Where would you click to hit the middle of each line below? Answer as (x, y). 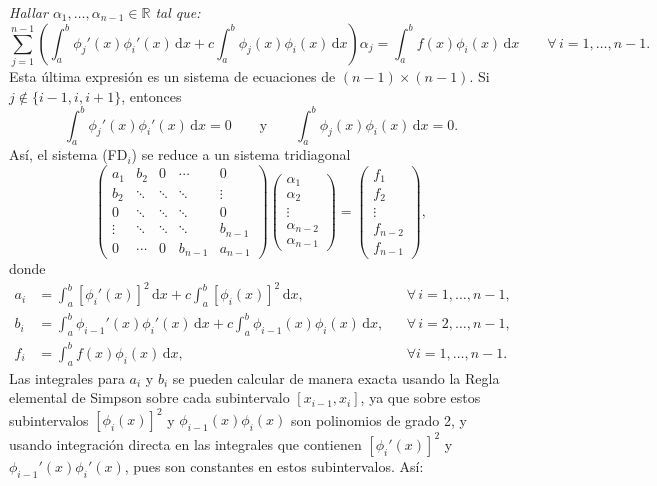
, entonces (151, 95)
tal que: (178, 12)
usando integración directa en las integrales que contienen (185, 443)
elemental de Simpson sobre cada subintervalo (149, 397)
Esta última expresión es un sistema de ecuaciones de (172, 75)
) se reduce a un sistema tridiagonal (241, 154)
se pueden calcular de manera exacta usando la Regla (336, 377)
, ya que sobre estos (420, 397)
